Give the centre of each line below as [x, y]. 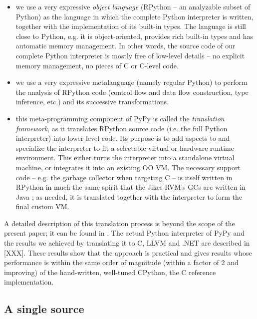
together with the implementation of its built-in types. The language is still [131, 26]
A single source [44, 309]
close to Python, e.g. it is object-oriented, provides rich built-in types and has [134, 36]
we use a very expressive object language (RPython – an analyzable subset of [133, 6]
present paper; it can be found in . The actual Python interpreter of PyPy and [124, 233]
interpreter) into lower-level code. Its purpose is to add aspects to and [123, 138]
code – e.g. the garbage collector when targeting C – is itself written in [124, 177]
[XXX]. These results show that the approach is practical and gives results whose [128, 252]
